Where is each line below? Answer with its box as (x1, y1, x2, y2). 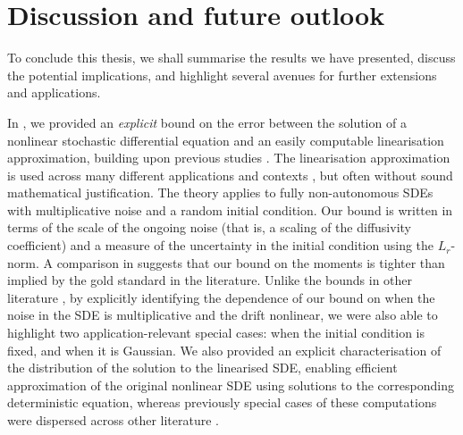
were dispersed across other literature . (7, 411, 219, 429)
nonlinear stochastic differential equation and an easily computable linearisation (7, 130, 444, 149)
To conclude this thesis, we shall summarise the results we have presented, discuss (7, 48, 456, 67)
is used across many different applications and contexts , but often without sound (7, 165, 453, 184)
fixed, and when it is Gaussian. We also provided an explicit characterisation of (7, 340, 442, 359)
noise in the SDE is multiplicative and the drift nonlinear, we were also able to (7, 305, 438, 324)
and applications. (7, 83, 101, 102)
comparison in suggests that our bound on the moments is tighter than (56, 253, 445, 272)
